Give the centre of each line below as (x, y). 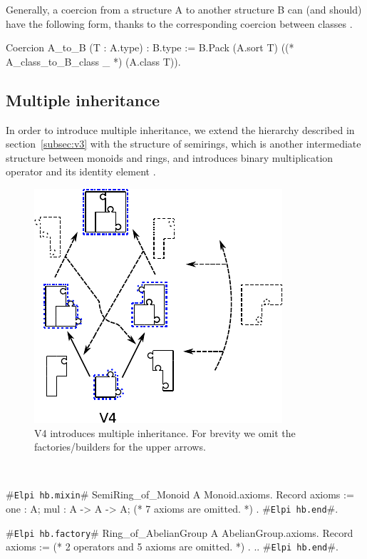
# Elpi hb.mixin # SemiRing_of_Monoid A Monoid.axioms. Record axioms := (180, 494)
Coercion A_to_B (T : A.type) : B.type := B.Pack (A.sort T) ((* (150, 47)
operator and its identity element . (81, 171)
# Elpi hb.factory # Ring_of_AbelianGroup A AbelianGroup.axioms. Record (180, 532)
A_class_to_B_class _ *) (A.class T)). (93, 61)
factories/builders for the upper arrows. (120, 447)
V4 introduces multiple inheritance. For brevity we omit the (165, 432)
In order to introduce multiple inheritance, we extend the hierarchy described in (180, 129)
